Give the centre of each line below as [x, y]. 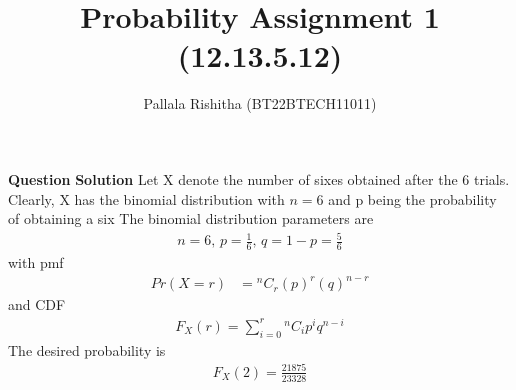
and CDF [37, 304]
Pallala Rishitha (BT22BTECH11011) [260, 103]
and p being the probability [412, 198]
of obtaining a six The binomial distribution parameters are [191, 218]
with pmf [36, 262]
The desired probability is [87, 349]
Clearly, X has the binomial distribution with [146, 198]
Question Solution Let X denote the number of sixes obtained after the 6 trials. [259, 178]
